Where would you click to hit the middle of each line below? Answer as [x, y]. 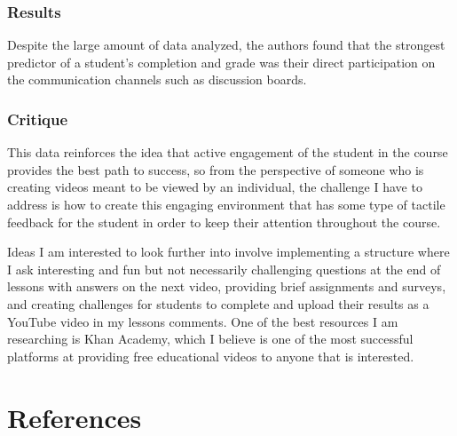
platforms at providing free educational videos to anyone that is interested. [211, 356]
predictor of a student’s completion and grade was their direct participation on [221, 62]
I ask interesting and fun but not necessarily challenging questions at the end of [224, 269]
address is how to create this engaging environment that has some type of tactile [226, 204]
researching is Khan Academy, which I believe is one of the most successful [210, 339]
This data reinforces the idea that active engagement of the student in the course [228, 152]
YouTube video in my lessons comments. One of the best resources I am [203, 321]
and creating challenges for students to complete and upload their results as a [218, 303]
